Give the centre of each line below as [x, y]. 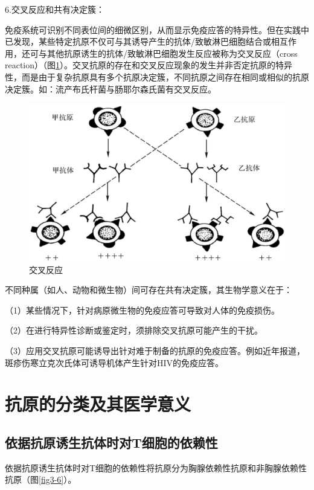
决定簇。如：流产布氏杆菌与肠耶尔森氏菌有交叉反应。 [111, 89]
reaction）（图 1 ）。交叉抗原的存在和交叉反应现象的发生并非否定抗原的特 [145, 65]
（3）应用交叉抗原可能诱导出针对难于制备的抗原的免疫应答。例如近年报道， [155, 350]
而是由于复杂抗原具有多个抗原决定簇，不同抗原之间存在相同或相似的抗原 [165, 76]
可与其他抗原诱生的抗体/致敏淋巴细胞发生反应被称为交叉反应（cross [164, 53]
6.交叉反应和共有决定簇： [55, 9]
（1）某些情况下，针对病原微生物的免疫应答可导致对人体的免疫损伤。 [142, 310]
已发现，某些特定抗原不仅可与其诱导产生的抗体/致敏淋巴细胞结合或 [138, 41]
